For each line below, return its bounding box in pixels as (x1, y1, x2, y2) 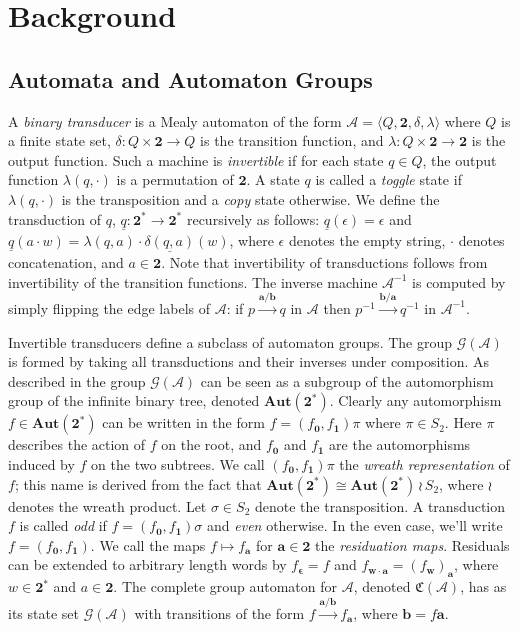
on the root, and (161, 434, 262, 455)
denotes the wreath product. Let (8, 495, 207, 516)
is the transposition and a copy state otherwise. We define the (61, 188, 440, 209)
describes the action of (8, 434, 146, 455)
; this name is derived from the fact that (14, 473, 262, 494)
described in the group (8, 370, 146, 391)
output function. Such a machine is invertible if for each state (8, 149, 384, 170)
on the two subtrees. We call (91, 453, 265, 474)
